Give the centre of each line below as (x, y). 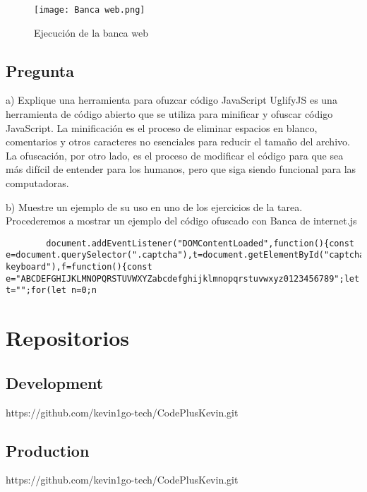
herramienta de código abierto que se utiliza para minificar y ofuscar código (169, 114)
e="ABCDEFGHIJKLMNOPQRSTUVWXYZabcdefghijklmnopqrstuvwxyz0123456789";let (183, 278)
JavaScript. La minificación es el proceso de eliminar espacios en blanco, (162, 127)
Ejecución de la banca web (91, 32)
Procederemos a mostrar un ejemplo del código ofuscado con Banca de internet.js (181, 221)
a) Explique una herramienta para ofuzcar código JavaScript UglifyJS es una (172, 100)
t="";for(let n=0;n (51, 290)
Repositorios (68, 338)
